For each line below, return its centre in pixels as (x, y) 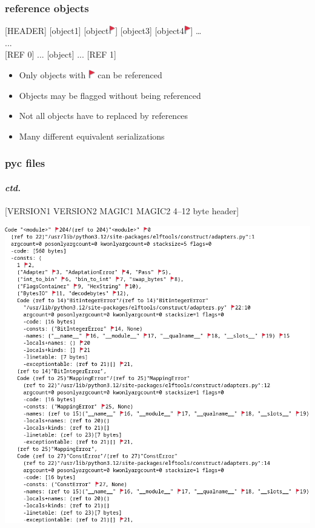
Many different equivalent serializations (92, 136)
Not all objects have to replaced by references (104, 116)
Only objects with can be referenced (91, 75)
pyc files (25, 163)
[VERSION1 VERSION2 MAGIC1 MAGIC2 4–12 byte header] (122, 211)
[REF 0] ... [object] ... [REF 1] (61, 54)
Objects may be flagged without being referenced (110, 95)
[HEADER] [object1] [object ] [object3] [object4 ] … (103, 31)
